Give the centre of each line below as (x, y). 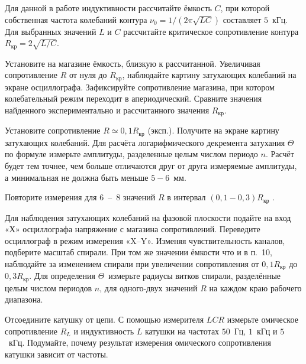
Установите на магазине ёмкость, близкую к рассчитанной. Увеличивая (133, 63)
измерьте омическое (262, 319)
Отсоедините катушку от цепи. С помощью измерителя (104, 319)
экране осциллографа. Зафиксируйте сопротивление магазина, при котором (140, 87)
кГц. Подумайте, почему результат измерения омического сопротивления (140, 342)
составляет (242, 19)
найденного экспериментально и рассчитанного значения (107, 110)
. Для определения (62, 276)
